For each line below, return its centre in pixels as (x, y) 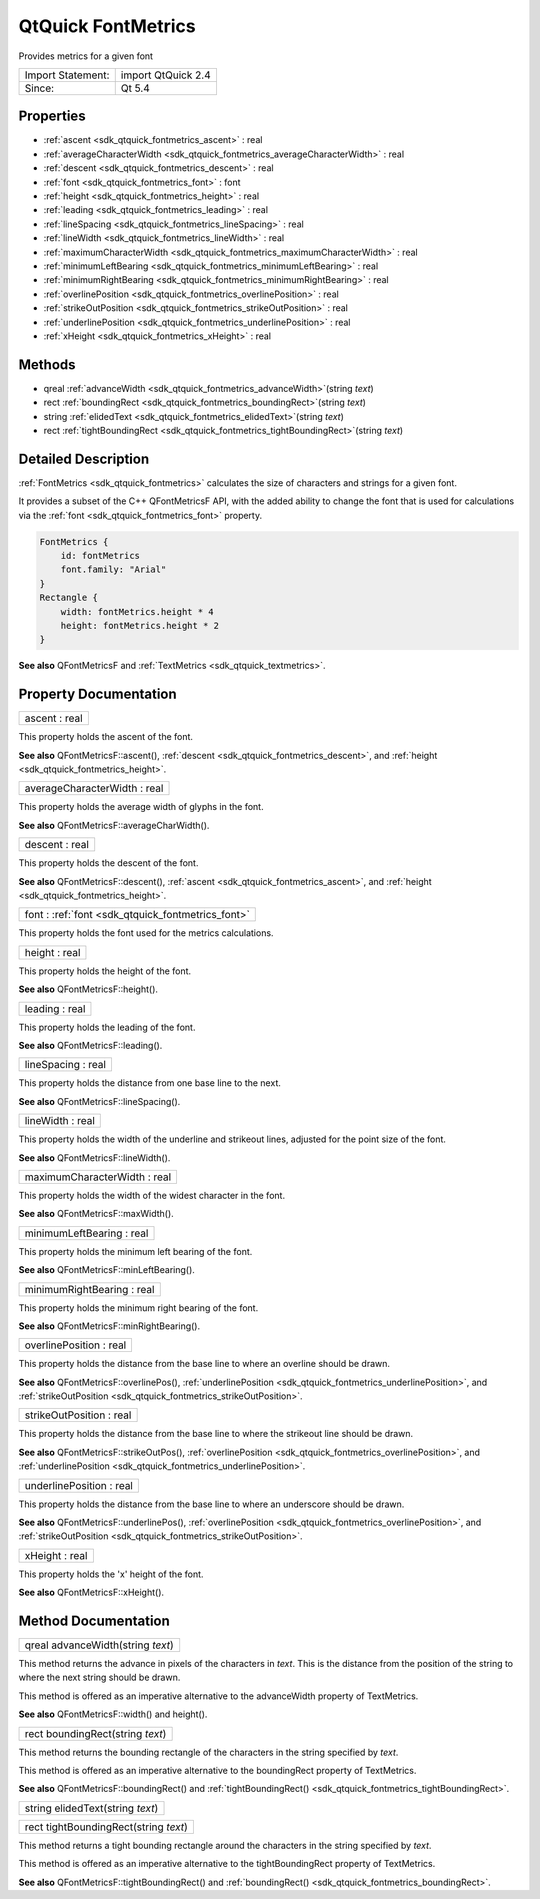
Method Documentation (94, 1621)
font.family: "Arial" (113, 569)
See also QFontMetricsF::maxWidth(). (96, 1214)
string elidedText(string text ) (91, 1808)
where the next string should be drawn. (99, 1677)
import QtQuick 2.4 (165, 75)
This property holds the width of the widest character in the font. (151, 1195)
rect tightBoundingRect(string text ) (106, 1827)
